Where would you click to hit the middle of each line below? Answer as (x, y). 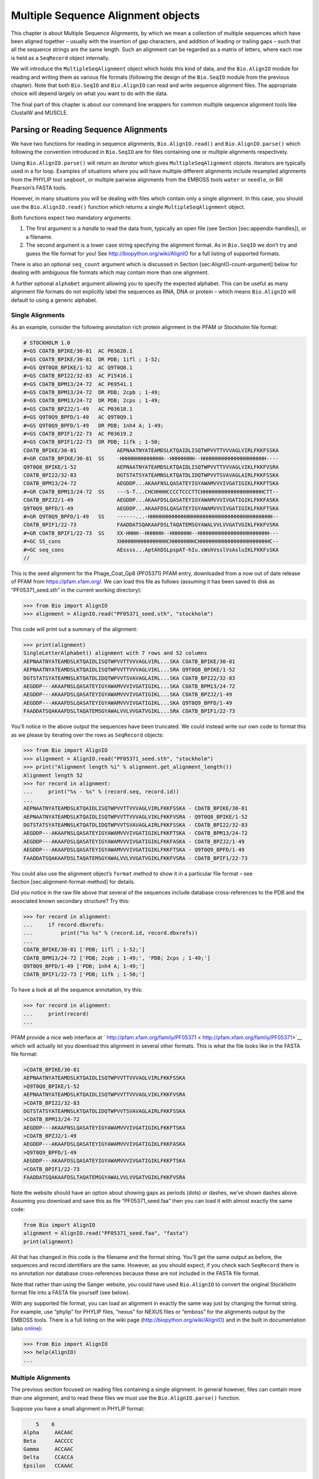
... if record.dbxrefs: (64, 925)
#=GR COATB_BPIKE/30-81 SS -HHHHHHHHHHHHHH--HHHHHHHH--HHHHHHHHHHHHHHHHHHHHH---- (151, 459)
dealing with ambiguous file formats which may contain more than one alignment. (110, 273)
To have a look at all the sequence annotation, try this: (77, 990)
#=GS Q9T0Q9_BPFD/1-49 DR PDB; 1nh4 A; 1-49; (93, 425)
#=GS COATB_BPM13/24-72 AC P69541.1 (78, 384)
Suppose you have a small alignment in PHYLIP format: (78, 1409)
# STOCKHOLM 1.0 (47, 343)
